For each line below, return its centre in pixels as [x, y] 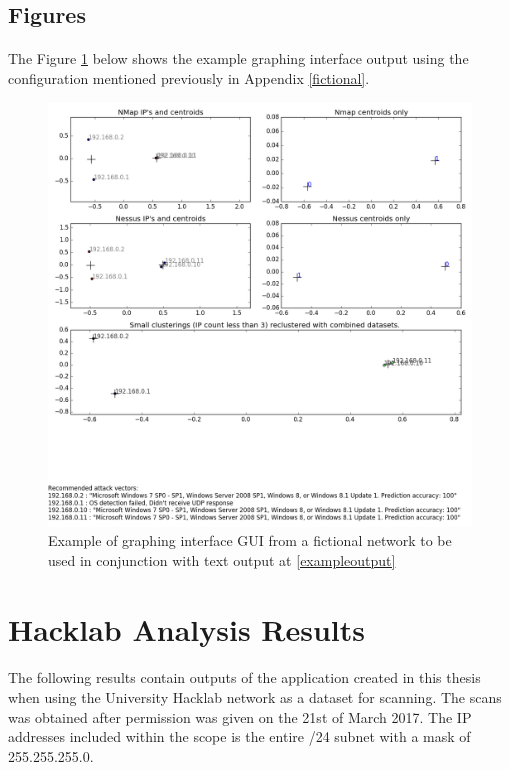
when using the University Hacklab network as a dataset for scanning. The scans [255, 696]
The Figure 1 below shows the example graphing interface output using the [238, 58]
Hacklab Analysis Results [187, 628]
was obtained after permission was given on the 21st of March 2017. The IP [240, 716]
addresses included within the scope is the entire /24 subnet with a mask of [239, 736]
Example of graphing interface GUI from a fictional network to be [250, 540]
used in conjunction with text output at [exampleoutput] [222, 559]
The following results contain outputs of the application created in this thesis [244, 677]
